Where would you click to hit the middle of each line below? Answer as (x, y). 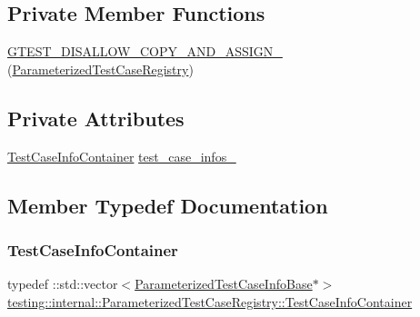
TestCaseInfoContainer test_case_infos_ (122, 156)
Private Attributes (96, 118)
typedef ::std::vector (63, 284)
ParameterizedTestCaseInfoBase (224, 284)
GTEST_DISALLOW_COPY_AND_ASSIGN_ (145, 51)
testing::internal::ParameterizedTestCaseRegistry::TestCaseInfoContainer (210, 301)
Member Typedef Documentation (168, 205)
